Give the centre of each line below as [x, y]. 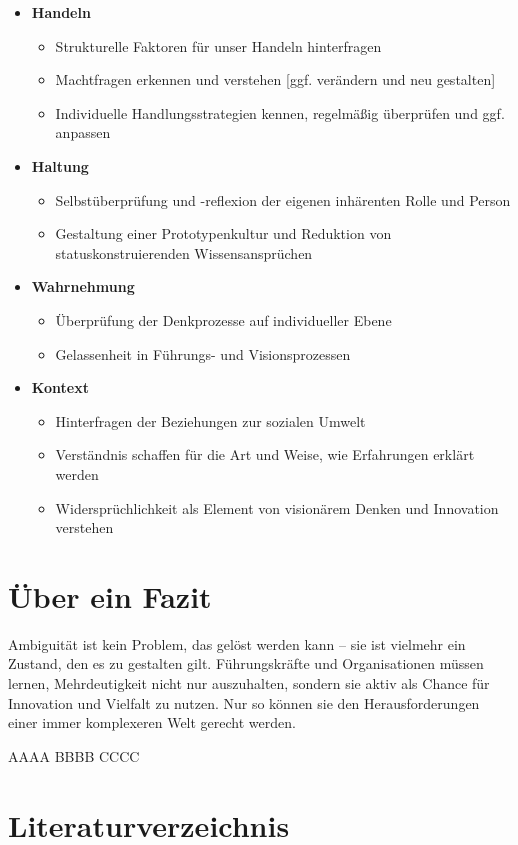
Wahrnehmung [83, 286]
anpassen [83, 132]
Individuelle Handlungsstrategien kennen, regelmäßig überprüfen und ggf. [280, 112]
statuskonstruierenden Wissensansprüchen [184, 252]
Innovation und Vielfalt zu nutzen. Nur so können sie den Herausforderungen [244, 702]
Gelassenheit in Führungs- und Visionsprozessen [203, 353]
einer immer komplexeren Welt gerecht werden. [152, 722]
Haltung [60, 165]
